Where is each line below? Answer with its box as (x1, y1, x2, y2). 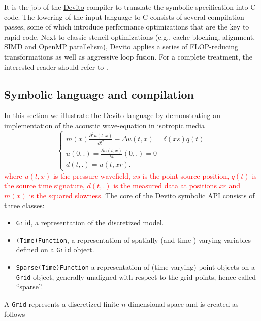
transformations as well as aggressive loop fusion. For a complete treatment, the (4, 51, 252, 62)
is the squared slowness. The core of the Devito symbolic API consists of (29, 190, 255, 200)
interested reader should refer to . (4, 61, 108, 72)
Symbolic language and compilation (4, 86, 194, 102)
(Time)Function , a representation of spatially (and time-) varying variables (16, 234, 251, 245)
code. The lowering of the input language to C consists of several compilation (4, 11, 244, 22)
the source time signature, (4, 180, 85, 191)
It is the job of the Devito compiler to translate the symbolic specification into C (4, 2, 256, 12)
